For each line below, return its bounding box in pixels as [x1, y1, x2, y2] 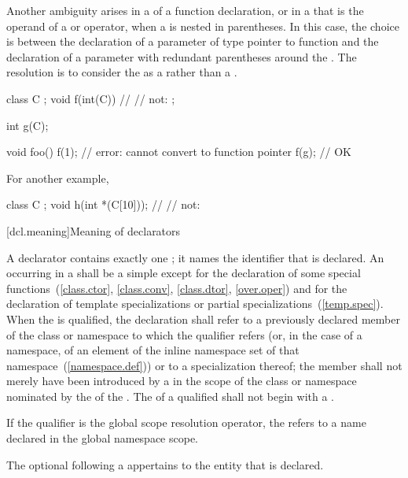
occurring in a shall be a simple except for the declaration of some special [6, 265, 361, 281]
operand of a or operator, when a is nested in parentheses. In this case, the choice [6, 17, 399, 34]
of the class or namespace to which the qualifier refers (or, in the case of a [6, 326, 362, 343]
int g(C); [6, 117, 49, 133]
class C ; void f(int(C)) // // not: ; [6, 90, 175, 106]
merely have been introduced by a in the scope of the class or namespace [6, 372, 357, 389]
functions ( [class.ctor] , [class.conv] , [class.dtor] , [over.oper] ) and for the [6, 280, 347, 296]
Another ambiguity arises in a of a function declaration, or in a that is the [6, 2, 364, 18]
